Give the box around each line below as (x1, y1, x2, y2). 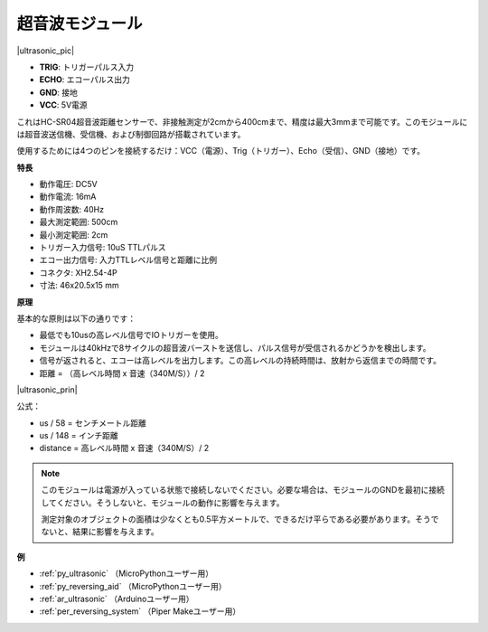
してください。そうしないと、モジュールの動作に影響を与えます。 (41, 497, 285, 508)
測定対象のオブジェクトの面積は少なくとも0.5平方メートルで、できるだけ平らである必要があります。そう (41, 514, 431, 524)
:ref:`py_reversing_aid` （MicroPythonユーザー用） (39, 580, 227, 591)
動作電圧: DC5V (39, 179, 99, 190)
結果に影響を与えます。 (72, 526, 160, 537)
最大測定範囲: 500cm (39, 217, 118, 228)
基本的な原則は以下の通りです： (16, 313, 136, 324)
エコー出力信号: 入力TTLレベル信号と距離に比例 (39, 254, 217, 266)
